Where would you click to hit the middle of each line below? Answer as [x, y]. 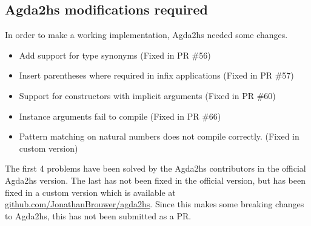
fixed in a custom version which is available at [90, 192]
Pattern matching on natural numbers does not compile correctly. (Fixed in [159, 136]
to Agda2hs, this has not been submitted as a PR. [98, 215]
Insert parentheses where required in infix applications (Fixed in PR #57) [156, 75]
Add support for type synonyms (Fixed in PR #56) [115, 55]
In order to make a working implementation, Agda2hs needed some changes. [146, 35]
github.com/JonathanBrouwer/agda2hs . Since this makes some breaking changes [155, 204]
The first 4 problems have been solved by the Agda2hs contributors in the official [155, 168]
